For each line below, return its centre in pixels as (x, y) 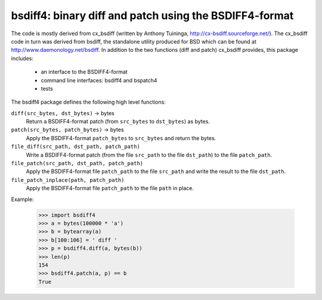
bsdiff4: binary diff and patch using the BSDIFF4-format (152, 16)
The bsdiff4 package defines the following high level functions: (89, 102)
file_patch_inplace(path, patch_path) (68, 180)
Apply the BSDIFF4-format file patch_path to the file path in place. (110, 188)
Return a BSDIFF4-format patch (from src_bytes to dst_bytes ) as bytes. (118, 122)
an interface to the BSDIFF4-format (84, 72)
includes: (22, 58)
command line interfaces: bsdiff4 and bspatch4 (99, 80)
